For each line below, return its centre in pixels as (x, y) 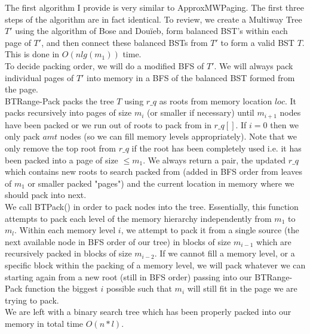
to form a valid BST (257, 42)
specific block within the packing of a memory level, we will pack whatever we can (155, 265)
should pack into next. (46, 195)
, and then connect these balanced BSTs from (125, 42)
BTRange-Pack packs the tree (59, 100)
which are (274, 241)
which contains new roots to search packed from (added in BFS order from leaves (154, 171)
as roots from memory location (216, 100)
